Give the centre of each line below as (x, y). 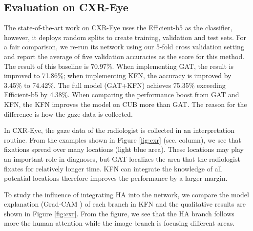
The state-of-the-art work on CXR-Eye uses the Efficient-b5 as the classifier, (118, 28)
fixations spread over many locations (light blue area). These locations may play (124, 149)
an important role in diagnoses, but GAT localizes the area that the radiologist (122, 158)
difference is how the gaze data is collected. (68, 114)
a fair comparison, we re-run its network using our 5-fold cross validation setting (124, 47)
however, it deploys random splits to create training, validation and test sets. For (125, 37)
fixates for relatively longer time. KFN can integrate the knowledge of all (113, 168)
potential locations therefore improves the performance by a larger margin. (116, 178)
